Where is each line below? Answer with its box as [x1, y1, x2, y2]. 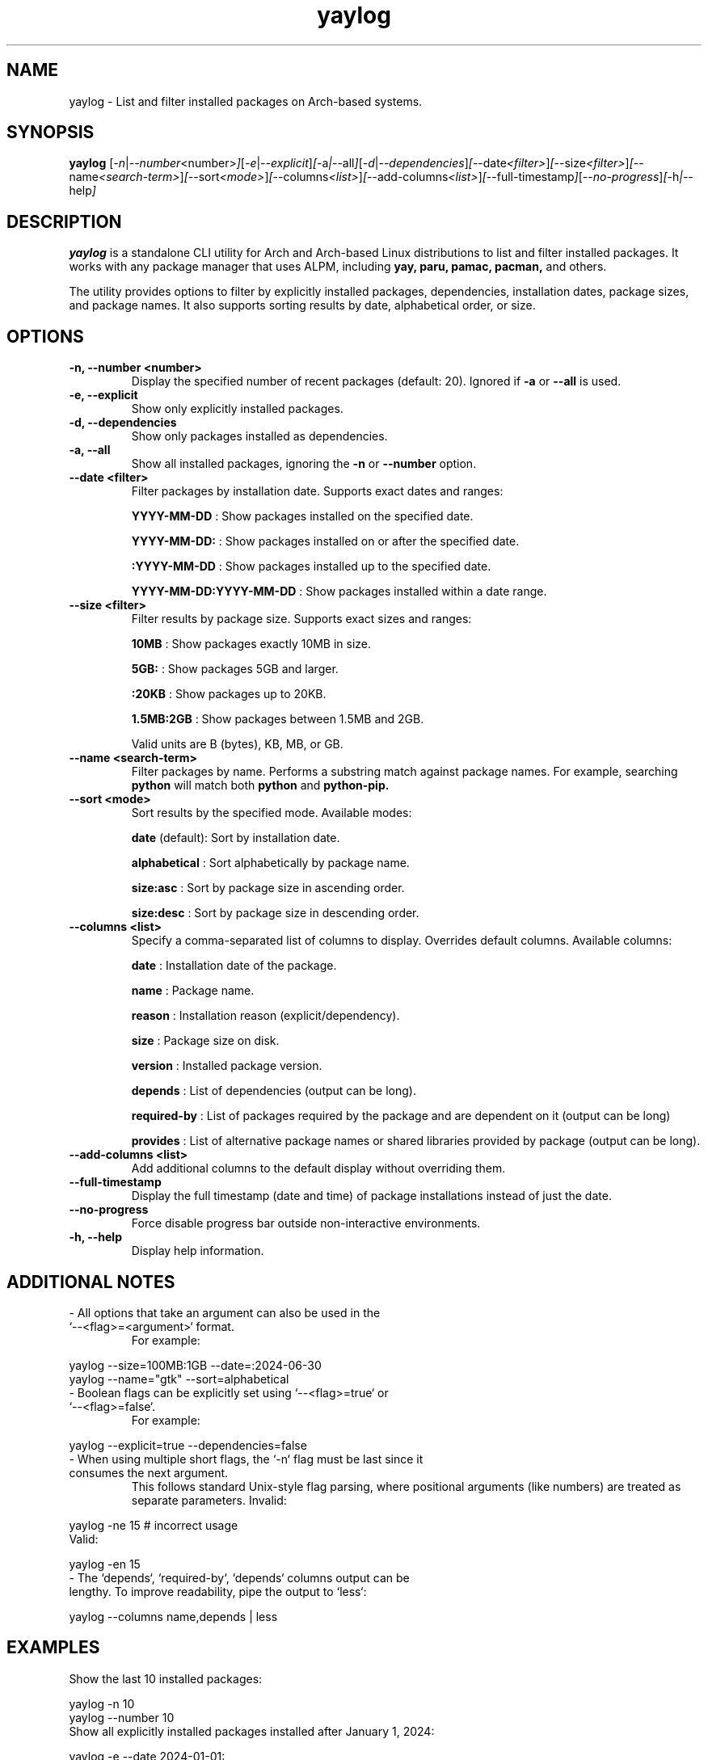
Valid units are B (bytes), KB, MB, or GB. [131, 737, 343, 752]
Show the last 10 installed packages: [69, 1671, 263, 1686]
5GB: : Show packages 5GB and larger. [131, 662, 339, 676]
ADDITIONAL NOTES [6, 1271, 175, 1292]
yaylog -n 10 [69, 1696, 135, 1711]
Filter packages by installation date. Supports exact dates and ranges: [131, 484, 504, 499]
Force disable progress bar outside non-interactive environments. [131, 1216, 481, 1231]
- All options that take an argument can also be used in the [69, 1305, 381, 1320]
